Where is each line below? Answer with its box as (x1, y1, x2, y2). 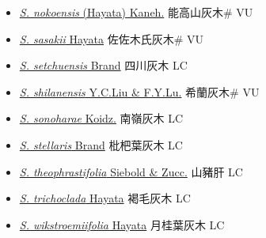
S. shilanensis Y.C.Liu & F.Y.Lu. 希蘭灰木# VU (19, 83, 260, 100)
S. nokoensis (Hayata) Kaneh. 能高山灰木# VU (19, 4, 253, 20)
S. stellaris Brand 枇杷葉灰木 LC (19, 136, 183, 153)
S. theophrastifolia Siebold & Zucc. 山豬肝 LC (19, 163, 243, 179)
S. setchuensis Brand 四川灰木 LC (19, 57, 188, 74)
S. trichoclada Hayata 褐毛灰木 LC (19, 190, 191, 206)
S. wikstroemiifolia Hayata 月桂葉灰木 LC (19, 216, 225, 232)
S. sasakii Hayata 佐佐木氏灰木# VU (19, 30, 203, 47)
